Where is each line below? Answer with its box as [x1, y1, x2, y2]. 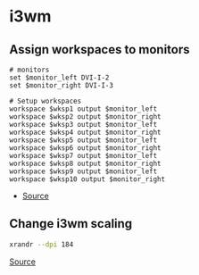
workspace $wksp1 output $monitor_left [9, 104, 158, 113]
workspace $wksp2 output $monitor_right [9, 112, 162, 121]
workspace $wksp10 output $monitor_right [9, 175, 166, 184]
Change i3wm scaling [9, 216, 133, 231]
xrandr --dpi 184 [9, 239, 74, 249]
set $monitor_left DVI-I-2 [9, 73, 110, 82]
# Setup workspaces [9, 96, 82, 105]
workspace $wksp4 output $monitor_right [9, 128, 162, 137]
